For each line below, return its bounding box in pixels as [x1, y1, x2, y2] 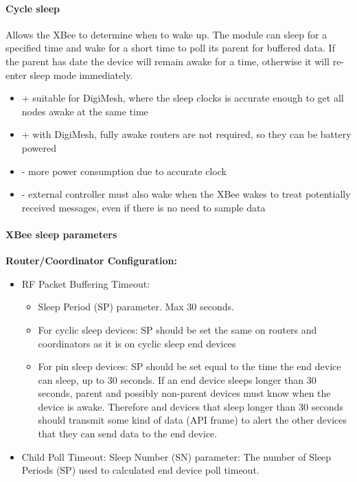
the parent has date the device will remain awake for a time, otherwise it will [5, 54, 330, 68]
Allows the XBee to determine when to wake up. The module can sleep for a [5, 27, 327, 41]
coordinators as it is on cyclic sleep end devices [38, 336, 236, 350]
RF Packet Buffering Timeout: [21, 276, 150, 290]
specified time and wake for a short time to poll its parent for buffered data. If [5, 41, 335, 55]
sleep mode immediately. [30, 67, 133, 82]
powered [21, 140, 57, 154]
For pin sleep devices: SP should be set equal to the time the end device [38, 359, 341, 374]
